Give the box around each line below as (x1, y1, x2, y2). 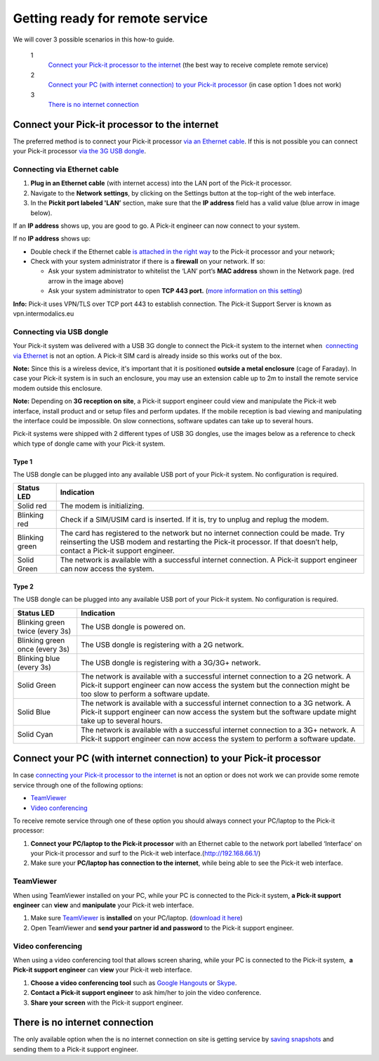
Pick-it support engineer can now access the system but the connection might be (81, 680, 350, 690)
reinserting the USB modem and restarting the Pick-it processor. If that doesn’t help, (60, 537, 338, 547)
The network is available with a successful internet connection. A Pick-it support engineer (60, 555, 358, 565)
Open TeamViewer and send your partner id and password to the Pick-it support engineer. (30, 923, 294, 932)
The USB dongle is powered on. (81, 622, 186, 631)
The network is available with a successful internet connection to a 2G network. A (81, 671, 351, 681)
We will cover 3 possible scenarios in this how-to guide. (13, 35, 175, 44)
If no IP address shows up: (13, 234, 91, 243)
